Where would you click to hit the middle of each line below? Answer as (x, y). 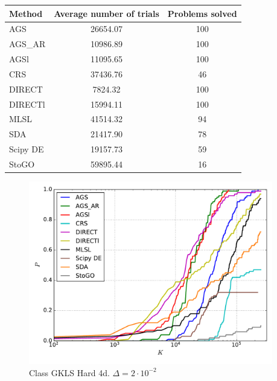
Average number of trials (107, 13)
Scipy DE (27, 149)
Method (26, 13)
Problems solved (202, 13)
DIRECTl (27, 104)
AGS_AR (27, 44)
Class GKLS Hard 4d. (69, 372)
